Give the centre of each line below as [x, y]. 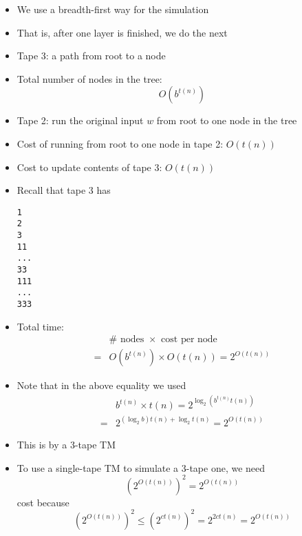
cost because [43, 502]
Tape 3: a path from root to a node [91, 56]
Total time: [40, 326]
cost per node [189, 340]
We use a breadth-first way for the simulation [113, 9]
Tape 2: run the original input [80, 120]
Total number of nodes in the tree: [89, 78]
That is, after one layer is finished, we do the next [122, 32]
